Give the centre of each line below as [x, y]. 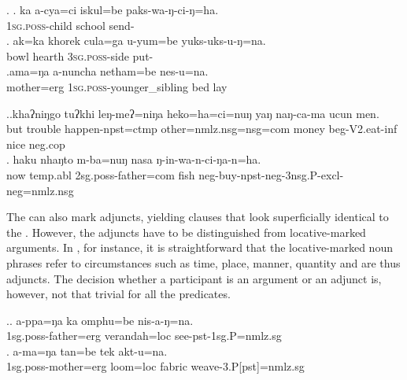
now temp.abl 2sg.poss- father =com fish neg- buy [122, 174]
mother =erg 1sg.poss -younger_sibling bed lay [117, 86]
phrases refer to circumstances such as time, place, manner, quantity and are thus [203, 262]
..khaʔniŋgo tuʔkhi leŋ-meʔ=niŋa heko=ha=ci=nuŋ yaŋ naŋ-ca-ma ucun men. [193, 113]
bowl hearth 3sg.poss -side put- [80, 55]
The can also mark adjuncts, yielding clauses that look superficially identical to [198, 217]
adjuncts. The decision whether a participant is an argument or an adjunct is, [194, 278]
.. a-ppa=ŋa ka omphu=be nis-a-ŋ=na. [100, 320]
